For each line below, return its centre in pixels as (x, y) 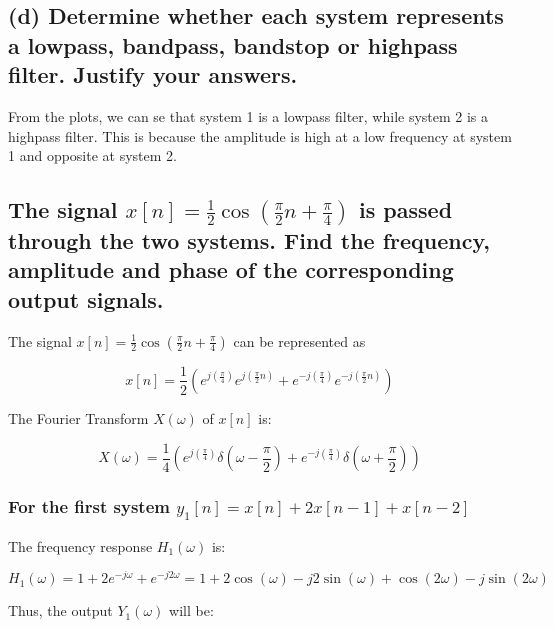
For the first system (89, 505)
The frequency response (80, 545)
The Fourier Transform (78, 417)
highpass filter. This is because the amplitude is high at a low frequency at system (260, 135)
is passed (406, 209)
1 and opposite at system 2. (92, 155)
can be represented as (299, 340)
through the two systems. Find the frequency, (249, 239)
